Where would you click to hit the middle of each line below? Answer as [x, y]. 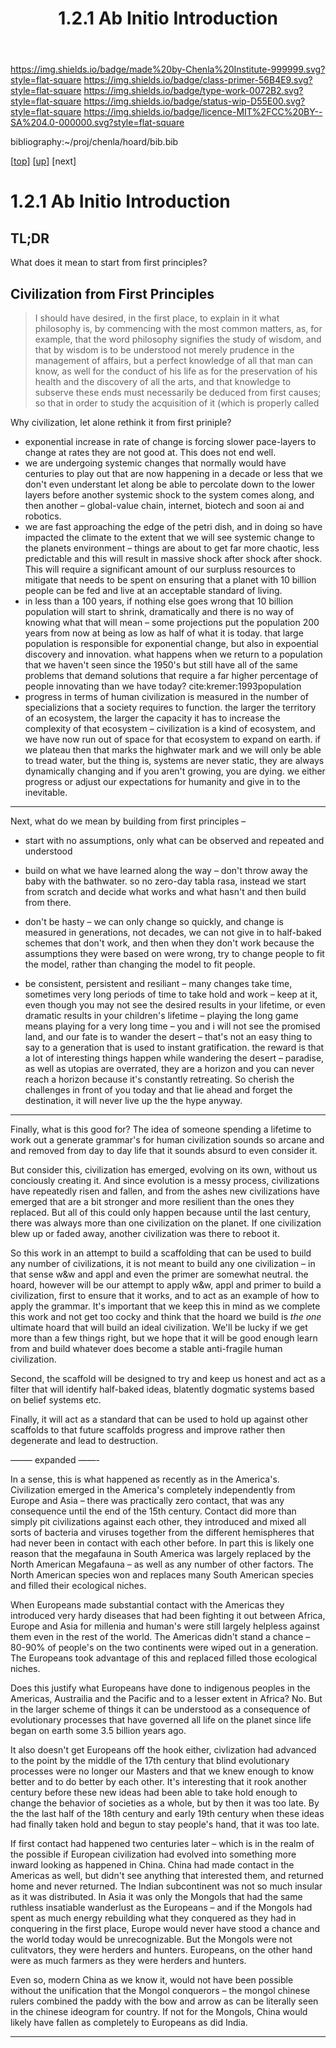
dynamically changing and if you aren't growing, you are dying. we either [175, 771]
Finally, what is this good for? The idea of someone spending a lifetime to [161, 1129]
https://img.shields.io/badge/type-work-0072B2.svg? [193, 91]
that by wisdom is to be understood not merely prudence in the [164, 350]
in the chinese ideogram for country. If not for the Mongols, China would [159, 2011]
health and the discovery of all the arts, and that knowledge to [163, 381]
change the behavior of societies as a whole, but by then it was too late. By [165, 1803]
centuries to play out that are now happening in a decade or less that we [173, 473]
